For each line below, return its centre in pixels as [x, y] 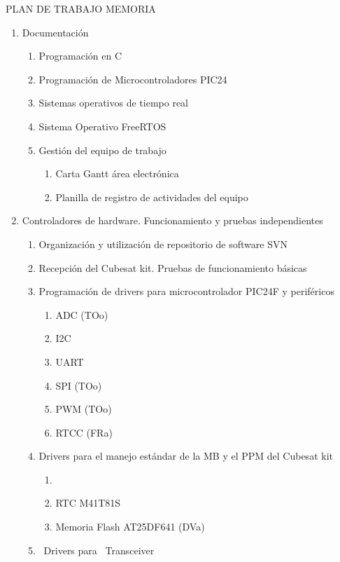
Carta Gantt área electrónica [117, 173]
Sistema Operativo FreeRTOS [102, 126]
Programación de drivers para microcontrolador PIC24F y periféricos [186, 291]
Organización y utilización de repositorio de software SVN [163, 244]
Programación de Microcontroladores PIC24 [133, 79]
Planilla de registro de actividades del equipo [152, 197]
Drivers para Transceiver [99, 550]
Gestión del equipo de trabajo [102, 150]
